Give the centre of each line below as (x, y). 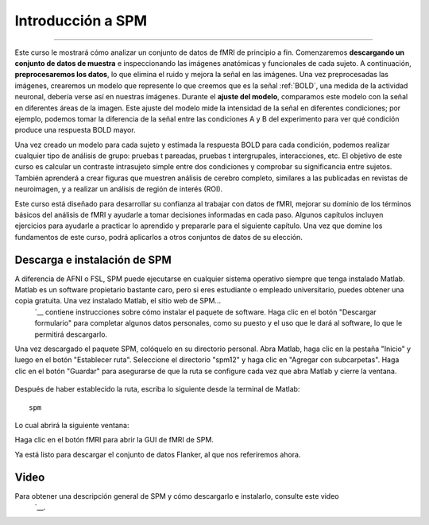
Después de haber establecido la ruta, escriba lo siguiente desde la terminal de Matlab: (157, 389)
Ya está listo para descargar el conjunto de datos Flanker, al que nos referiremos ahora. (158, 454)
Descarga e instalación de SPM (93, 259)
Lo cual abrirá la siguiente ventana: (72, 425)
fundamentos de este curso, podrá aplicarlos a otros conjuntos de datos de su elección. (159, 237)
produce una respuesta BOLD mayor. (75, 130)
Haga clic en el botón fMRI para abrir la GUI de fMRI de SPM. (114, 440)
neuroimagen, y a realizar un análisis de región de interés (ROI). (119, 189)
